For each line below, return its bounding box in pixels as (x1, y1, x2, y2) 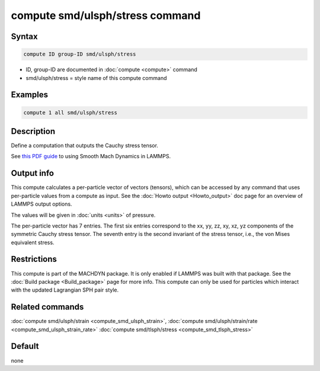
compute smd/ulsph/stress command (11, 9, 201, 22)
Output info (11, 168, 55, 178)
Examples (11, 89, 49, 100)
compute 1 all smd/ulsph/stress (23, 109, 118, 116)
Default (11, 341, 39, 351)
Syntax (11, 31, 38, 41)
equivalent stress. (11, 239, 55, 246)
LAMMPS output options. (11, 200, 72, 207)
